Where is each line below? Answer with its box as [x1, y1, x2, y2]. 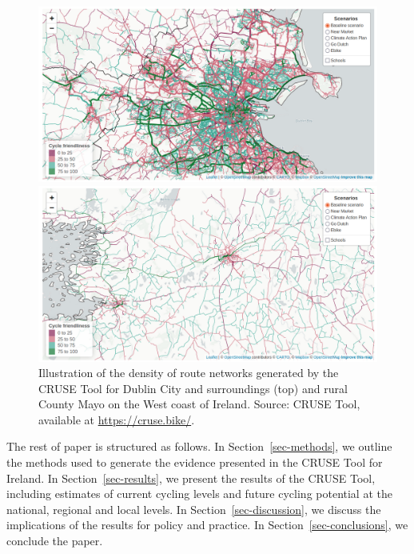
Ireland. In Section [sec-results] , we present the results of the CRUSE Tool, [6, 469, 376, 486]
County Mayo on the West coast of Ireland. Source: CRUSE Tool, [38, 395, 360, 412]
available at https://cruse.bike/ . [38, 411, 195, 428]
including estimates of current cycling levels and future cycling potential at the [6, 485, 392, 502]
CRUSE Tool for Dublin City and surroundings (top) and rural [38, 379, 348, 396]
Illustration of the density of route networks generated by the [38, 364, 339, 381]
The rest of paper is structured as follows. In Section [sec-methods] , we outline [6, 438, 392, 455]
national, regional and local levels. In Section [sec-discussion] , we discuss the [6, 500, 381, 517]
